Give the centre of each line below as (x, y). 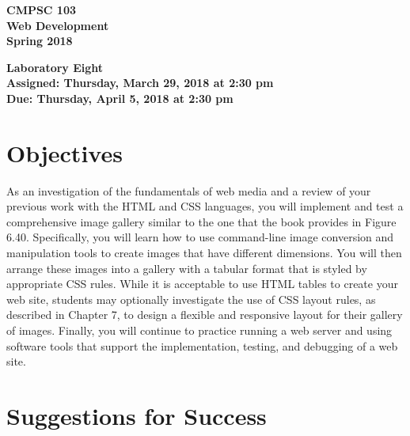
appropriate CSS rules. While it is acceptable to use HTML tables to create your (202, 284)
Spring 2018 (40, 41)
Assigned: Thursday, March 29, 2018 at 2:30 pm (140, 83)
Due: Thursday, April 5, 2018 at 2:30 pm (120, 98)
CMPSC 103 (42, 9)
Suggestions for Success (137, 415)
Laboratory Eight (55, 67)
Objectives (65, 152)
